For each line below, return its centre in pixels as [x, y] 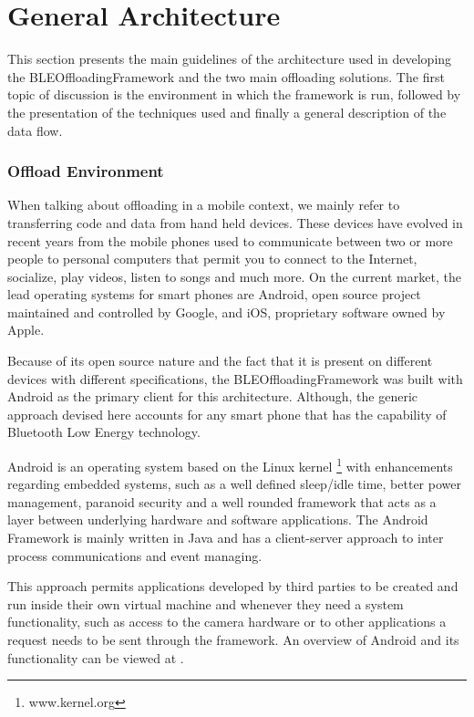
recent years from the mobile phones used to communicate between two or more [230, 240]
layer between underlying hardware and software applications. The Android [218, 520]
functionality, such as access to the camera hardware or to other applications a [227, 622]
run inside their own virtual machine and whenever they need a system [206, 603]
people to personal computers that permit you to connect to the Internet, [212, 259]
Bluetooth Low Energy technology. [104, 432]
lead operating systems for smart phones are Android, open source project [214, 294]
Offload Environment [86, 171]
